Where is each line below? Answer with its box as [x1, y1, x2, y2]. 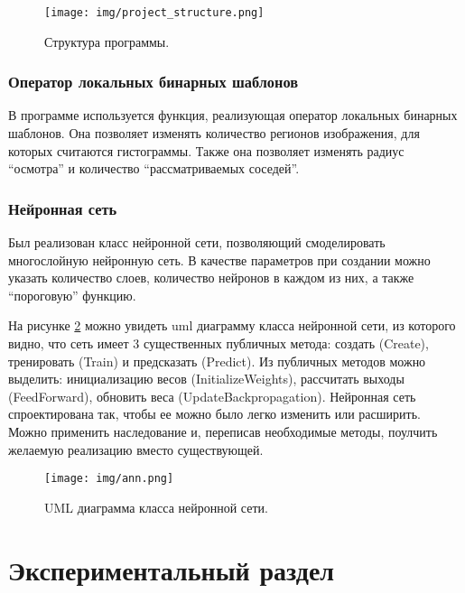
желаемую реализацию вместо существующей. [8, 440, 264, 459]
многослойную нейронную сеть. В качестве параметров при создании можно [8, 250, 431, 269]
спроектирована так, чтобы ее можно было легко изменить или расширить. [8, 404, 421, 423]
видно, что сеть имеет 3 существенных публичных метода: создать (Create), [8, 334, 429, 353]
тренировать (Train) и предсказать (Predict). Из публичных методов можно [8, 351, 426, 370]
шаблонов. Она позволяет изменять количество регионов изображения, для [8, 124, 420, 143]
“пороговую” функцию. [8, 285, 136, 304]
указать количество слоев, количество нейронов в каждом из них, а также [8, 268, 414, 287]
